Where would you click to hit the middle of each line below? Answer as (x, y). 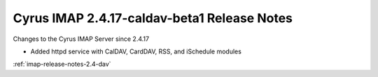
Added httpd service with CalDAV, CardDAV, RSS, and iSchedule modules (136, 51)
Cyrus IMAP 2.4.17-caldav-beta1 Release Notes (153, 18)
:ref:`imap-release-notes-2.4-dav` (62, 64)
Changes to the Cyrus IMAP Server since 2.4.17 (81, 39)
